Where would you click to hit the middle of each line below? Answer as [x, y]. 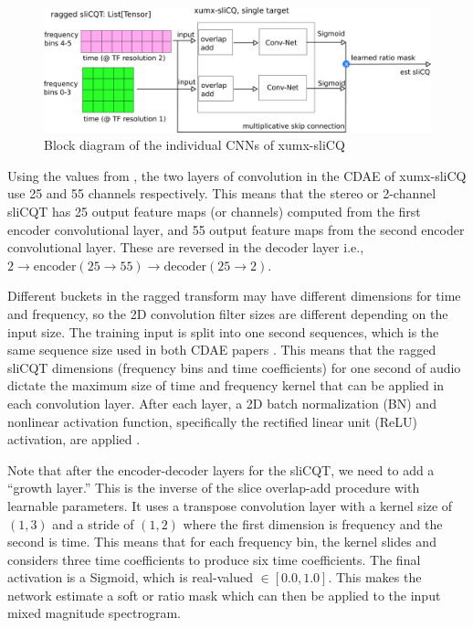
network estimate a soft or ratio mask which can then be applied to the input [224, 595]
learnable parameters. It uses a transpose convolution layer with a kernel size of [230, 505]
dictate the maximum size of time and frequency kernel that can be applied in [226, 385]
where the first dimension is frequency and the [313, 523]
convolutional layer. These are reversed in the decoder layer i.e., [186, 247]
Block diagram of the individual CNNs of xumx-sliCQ [194, 145]
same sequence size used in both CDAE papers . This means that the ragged [222, 350]
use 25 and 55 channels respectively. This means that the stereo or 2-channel [222, 193]
